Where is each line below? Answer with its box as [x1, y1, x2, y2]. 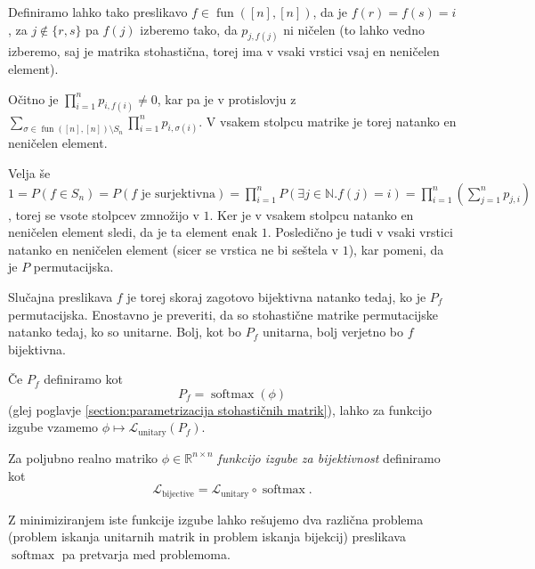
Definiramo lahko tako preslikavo [8, 3, 188, 20]
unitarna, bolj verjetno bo [262, 322, 404, 341]
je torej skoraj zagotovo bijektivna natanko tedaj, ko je [126, 287, 426, 305]
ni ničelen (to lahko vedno [283, 20, 425, 38]
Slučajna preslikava [8, 287, 113, 305]
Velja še [8, 163, 51, 182]
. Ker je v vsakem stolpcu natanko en [209, 205, 414, 224]
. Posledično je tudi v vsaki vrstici [267, 223, 453, 241]
